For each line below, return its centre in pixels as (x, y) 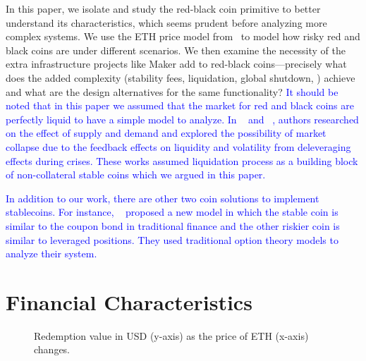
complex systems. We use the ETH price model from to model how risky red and (183, 36)
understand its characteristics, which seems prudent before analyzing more (166, 22)
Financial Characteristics (129, 301)
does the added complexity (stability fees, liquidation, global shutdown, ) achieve (181, 77)
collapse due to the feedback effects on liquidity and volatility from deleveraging (178, 146)
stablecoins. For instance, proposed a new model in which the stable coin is (172, 212)
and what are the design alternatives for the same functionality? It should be (172, 91)
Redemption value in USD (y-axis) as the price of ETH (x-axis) (171, 335)
